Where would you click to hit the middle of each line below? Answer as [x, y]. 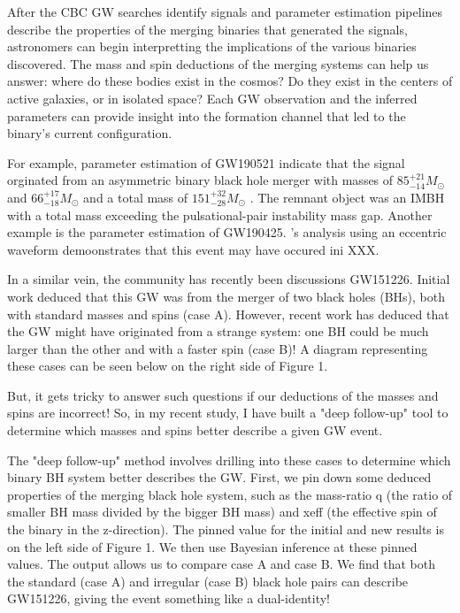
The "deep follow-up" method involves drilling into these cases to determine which [229, 460]
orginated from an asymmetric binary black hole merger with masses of [200, 180]
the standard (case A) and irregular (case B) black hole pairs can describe [208, 581]
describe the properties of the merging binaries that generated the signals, [207, 29]
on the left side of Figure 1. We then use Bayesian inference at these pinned [212, 546]
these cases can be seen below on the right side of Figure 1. [168, 366]
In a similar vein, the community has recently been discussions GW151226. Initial [229, 279]
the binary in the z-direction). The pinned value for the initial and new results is [226, 529]
